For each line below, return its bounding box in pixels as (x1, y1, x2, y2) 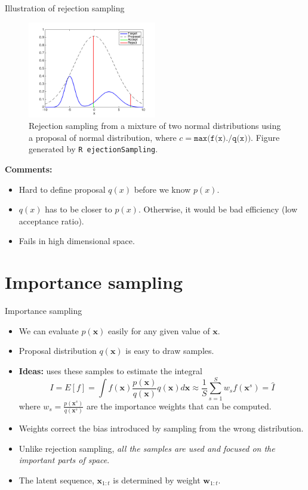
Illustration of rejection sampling (5, 2, 125, 14)
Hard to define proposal (19, 183, 106, 195)
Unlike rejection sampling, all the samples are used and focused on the (19, 442, 275, 454)
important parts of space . (19, 454, 110, 466)
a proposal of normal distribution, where (29, 131, 177, 143)
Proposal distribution (19, 344, 97, 357)
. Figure (251, 131, 280, 143)
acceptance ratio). (19, 214, 84, 227)
